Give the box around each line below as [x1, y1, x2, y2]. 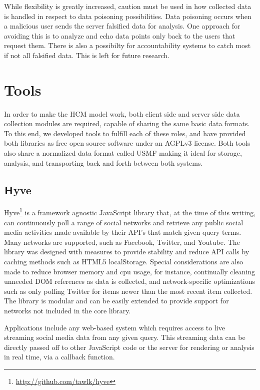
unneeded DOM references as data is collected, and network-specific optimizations [4, 276, 255, 286]
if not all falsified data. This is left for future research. [4, 50, 170, 60]
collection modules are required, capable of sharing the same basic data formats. [4, 118, 250, 129]
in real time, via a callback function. [4, 351, 115, 362]
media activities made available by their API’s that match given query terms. [4, 227, 241, 237]
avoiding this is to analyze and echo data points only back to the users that [4, 30, 235, 41]
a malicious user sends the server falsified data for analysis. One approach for [4, 21, 240, 31]
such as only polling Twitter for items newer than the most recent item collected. [4, 285, 252, 296]
